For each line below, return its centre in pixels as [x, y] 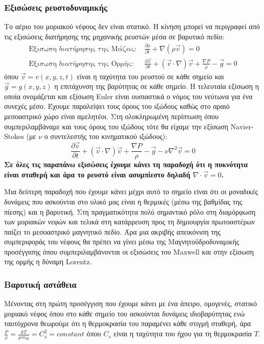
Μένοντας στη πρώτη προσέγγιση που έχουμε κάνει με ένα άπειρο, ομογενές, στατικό [131, 303]
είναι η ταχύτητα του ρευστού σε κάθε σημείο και [150, 76]
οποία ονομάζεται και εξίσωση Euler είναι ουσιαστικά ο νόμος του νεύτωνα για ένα [128, 96]
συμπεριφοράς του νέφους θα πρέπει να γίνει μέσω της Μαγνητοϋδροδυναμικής [122, 242]
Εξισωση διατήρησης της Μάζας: [83, 49]
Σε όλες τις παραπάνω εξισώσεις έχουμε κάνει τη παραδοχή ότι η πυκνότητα [126, 164]
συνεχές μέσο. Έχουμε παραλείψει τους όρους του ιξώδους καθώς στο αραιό [117, 106]
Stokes [14, 136]
